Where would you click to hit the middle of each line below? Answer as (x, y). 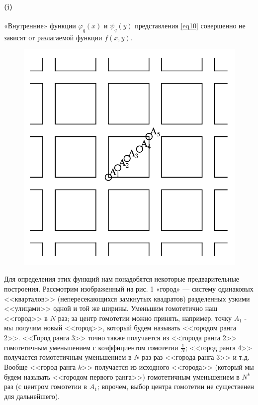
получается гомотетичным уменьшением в (68, 357)
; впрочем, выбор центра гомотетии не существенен (175, 386)
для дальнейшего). (32, 396)
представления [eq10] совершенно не (190, 25)
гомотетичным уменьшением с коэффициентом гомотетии (91, 347)
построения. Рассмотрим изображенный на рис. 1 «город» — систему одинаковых (129, 288)
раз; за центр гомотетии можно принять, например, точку (145, 318)
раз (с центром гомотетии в (45, 386)
